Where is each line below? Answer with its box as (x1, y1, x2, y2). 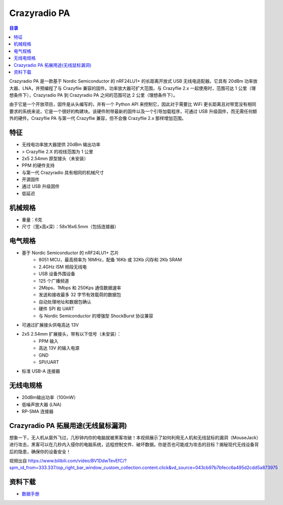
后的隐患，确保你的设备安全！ (9, 449, 71, 455)
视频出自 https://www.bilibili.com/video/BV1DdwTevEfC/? (9, 458, 127, 464)
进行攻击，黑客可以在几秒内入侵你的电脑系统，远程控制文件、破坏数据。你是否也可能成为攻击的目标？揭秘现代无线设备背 (9, 442, 259, 448)
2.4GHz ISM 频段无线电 (38, 264, 87, 270)
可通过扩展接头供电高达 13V (21, 322, 79, 328)
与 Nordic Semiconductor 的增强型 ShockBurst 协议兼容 (38, 313, 153, 319)
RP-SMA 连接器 (21, 409, 53, 415)
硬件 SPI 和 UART (38, 306, 74, 312)
